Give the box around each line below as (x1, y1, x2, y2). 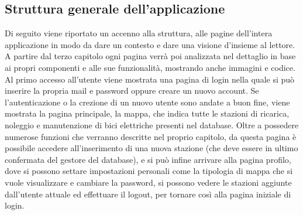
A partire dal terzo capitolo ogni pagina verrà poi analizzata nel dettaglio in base (5, 50, 296, 62)
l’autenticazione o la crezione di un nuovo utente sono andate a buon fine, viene (5, 95, 290, 108)
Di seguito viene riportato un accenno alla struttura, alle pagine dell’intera (5, 27, 273, 39)
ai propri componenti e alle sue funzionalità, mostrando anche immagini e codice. (5, 61, 295, 73)
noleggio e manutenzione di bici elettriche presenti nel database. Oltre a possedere (5, 118, 299, 131)
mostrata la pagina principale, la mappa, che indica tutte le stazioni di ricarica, (5, 107, 290, 120)
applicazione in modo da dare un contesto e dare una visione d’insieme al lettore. (5, 38, 295, 50)
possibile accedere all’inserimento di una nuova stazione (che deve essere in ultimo (5, 142, 298, 154)
